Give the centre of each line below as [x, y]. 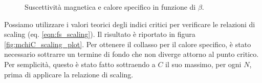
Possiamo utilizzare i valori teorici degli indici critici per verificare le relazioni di [130, 24]
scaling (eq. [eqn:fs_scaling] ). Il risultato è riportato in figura [100, 34]
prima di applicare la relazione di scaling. [69, 74]
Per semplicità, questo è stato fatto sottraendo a [80, 64]
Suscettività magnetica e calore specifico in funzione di [110, 7]
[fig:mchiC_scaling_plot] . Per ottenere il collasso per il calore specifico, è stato [128, 44]
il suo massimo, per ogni [203, 64]
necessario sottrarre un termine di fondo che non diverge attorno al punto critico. [132, 54]
